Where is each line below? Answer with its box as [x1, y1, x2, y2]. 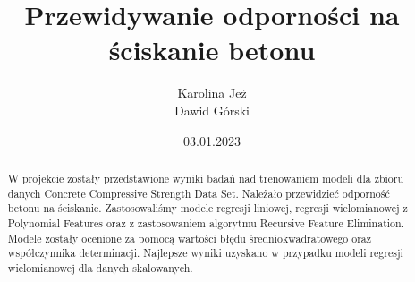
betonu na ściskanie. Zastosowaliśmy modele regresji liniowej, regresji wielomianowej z [7, 201, 408, 216]
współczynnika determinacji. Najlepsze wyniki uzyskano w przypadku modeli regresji [7, 245, 403, 261]
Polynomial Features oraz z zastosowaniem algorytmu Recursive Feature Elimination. [7, 215, 404, 230]
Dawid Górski [174, 100, 250, 119]
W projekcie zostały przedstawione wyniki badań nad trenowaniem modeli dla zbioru [7, 170, 404, 185]
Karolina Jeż [177, 83, 247, 102]
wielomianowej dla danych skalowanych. [7, 260, 193, 275]
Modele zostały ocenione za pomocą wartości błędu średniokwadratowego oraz [7, 230, 372, 245]
